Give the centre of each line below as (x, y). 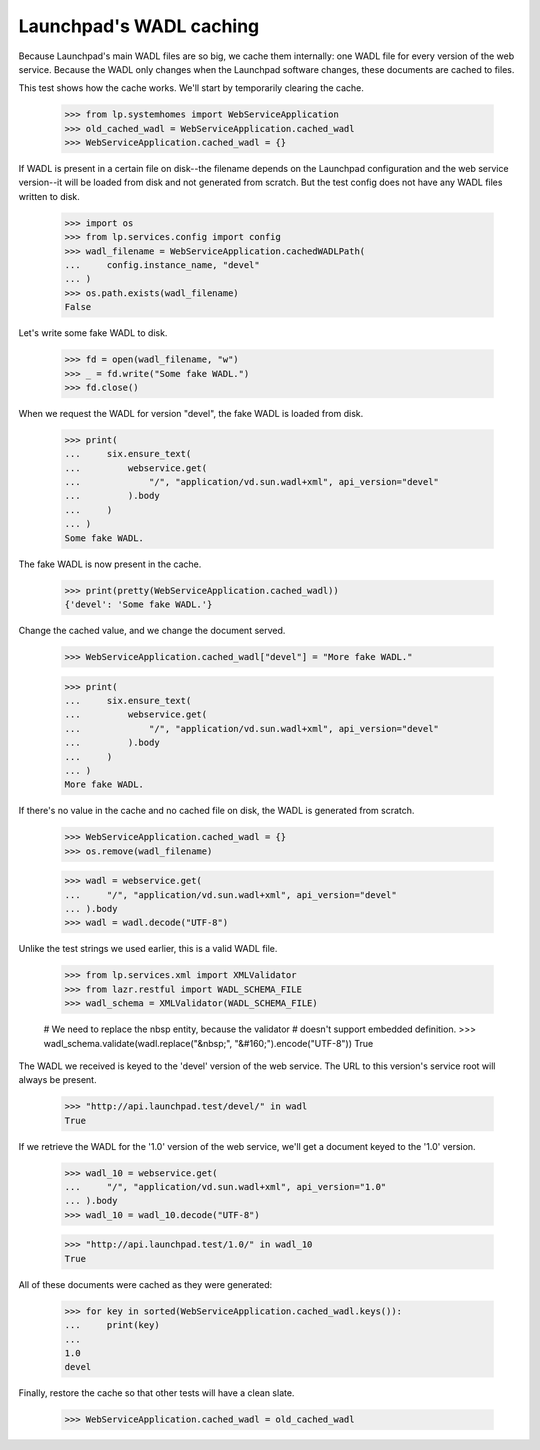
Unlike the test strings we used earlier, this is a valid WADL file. (148, 949)
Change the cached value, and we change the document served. (152, 630)
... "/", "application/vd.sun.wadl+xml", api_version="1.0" (225, 1187)
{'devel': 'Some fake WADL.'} (138, 604)
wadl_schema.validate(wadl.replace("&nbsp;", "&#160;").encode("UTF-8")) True (208, 1043)
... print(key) (112, 1325)
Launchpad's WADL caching (139, 26)
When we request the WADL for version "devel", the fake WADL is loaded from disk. (191, 413)
